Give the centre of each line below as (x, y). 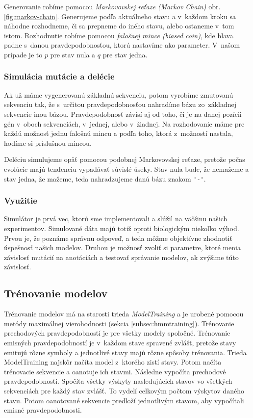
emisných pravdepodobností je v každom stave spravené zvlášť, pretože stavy (120, 342)
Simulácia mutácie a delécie (59, 76)
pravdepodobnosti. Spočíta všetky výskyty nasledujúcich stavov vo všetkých (118, 381)
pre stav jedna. (125, 54)
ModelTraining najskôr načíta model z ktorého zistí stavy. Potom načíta (113, 362)
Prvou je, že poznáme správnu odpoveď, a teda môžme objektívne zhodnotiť (118, 238)
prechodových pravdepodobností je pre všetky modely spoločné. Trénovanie (117, 333)
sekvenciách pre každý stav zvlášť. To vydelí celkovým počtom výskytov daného (124, 390)
